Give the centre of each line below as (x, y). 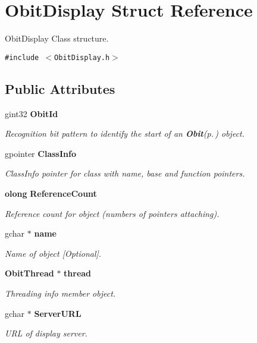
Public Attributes (60, 88)
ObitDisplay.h (82, 57)
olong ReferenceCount (51, 193)
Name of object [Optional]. (53, 253)
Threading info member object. (60, 293)
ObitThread (29, 273)
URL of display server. (46, 333)
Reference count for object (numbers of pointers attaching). (112, 213)
